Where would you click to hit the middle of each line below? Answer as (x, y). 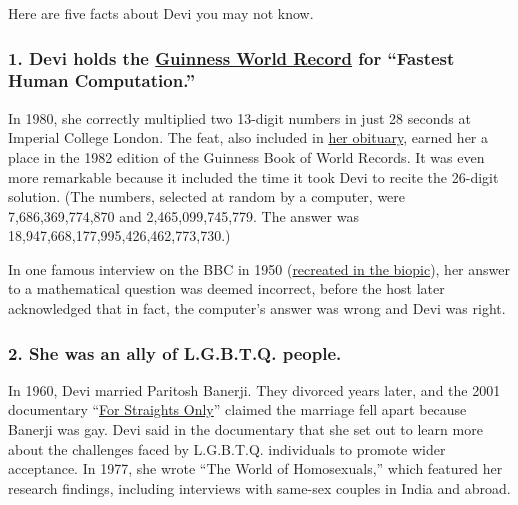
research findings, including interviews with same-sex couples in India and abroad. (259, 487)
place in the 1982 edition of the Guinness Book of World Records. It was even (246, 156)
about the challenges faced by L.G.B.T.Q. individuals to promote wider (227, 448)
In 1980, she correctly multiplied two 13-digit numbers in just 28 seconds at (239, 117)
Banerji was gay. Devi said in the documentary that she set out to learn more (245, 429)
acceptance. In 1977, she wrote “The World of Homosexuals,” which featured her (255, 468)
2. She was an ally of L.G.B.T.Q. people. (175, 352)
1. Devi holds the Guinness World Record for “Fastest (231, 57)
